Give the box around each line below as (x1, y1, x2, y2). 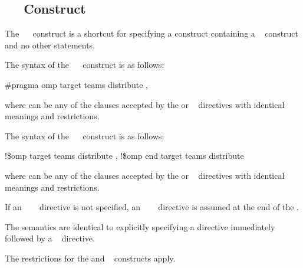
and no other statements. (5, 38, 95, 51)
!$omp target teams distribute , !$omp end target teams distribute (5, 149, 244, 162)
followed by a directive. (5, 232, 95, 244)
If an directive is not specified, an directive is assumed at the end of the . (5, 201, 299, 213)
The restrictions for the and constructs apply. (5, 251, 176, 264)
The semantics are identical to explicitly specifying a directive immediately (5, 220, 275, 233)
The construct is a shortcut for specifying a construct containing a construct (5, 27, 299, 40)
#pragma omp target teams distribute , (5, 78, 148, 90)
